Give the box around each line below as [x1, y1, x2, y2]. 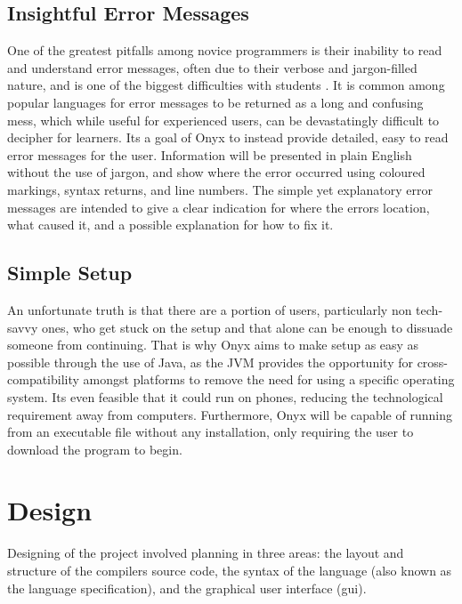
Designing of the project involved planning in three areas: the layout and [7, 544, 404, 562]
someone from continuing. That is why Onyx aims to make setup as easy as [7, 335, 419, 354]
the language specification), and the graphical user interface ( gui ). [7, 578, 367, 597]
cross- [417, 352, 449, 371]
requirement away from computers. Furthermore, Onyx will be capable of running [7, 405, 452, 423]
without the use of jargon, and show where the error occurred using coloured [7, 163, 426, 181]
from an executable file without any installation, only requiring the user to [7, 423, 414, 441]
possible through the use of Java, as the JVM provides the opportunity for [7, 352, 413, 371]
